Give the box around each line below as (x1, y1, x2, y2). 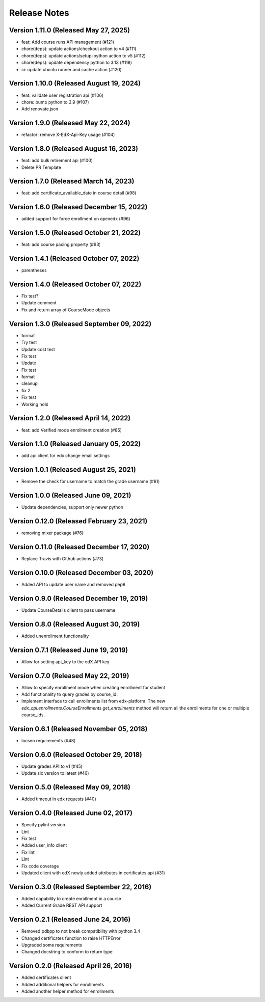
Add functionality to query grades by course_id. (21, 691, 118, 697)
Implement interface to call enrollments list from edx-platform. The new (21, 698, 165, 704)
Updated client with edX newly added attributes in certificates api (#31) (21, 869, 165, 876)
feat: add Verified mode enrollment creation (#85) (21, 427, 122, 433)
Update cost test (21, 346, 55, 352)
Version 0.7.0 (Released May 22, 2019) (9, 672, 130, 680)
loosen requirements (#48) (21, 738, 76, 744)
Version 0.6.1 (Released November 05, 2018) (9, 725, 148, 733)
